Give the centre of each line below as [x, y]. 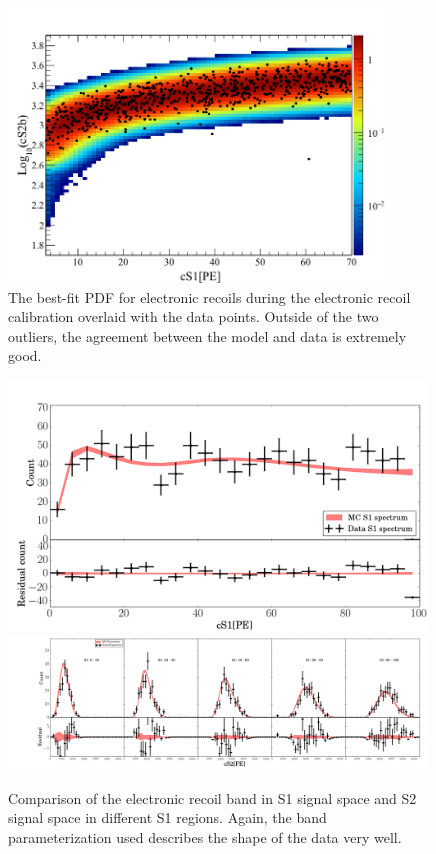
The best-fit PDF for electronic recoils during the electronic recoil [209, 296]
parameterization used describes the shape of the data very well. [205, 837]
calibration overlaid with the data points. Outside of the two [193, 316]
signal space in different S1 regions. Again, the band [167, 817]
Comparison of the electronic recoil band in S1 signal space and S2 [212, 797]
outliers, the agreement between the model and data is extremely [207, 335]
